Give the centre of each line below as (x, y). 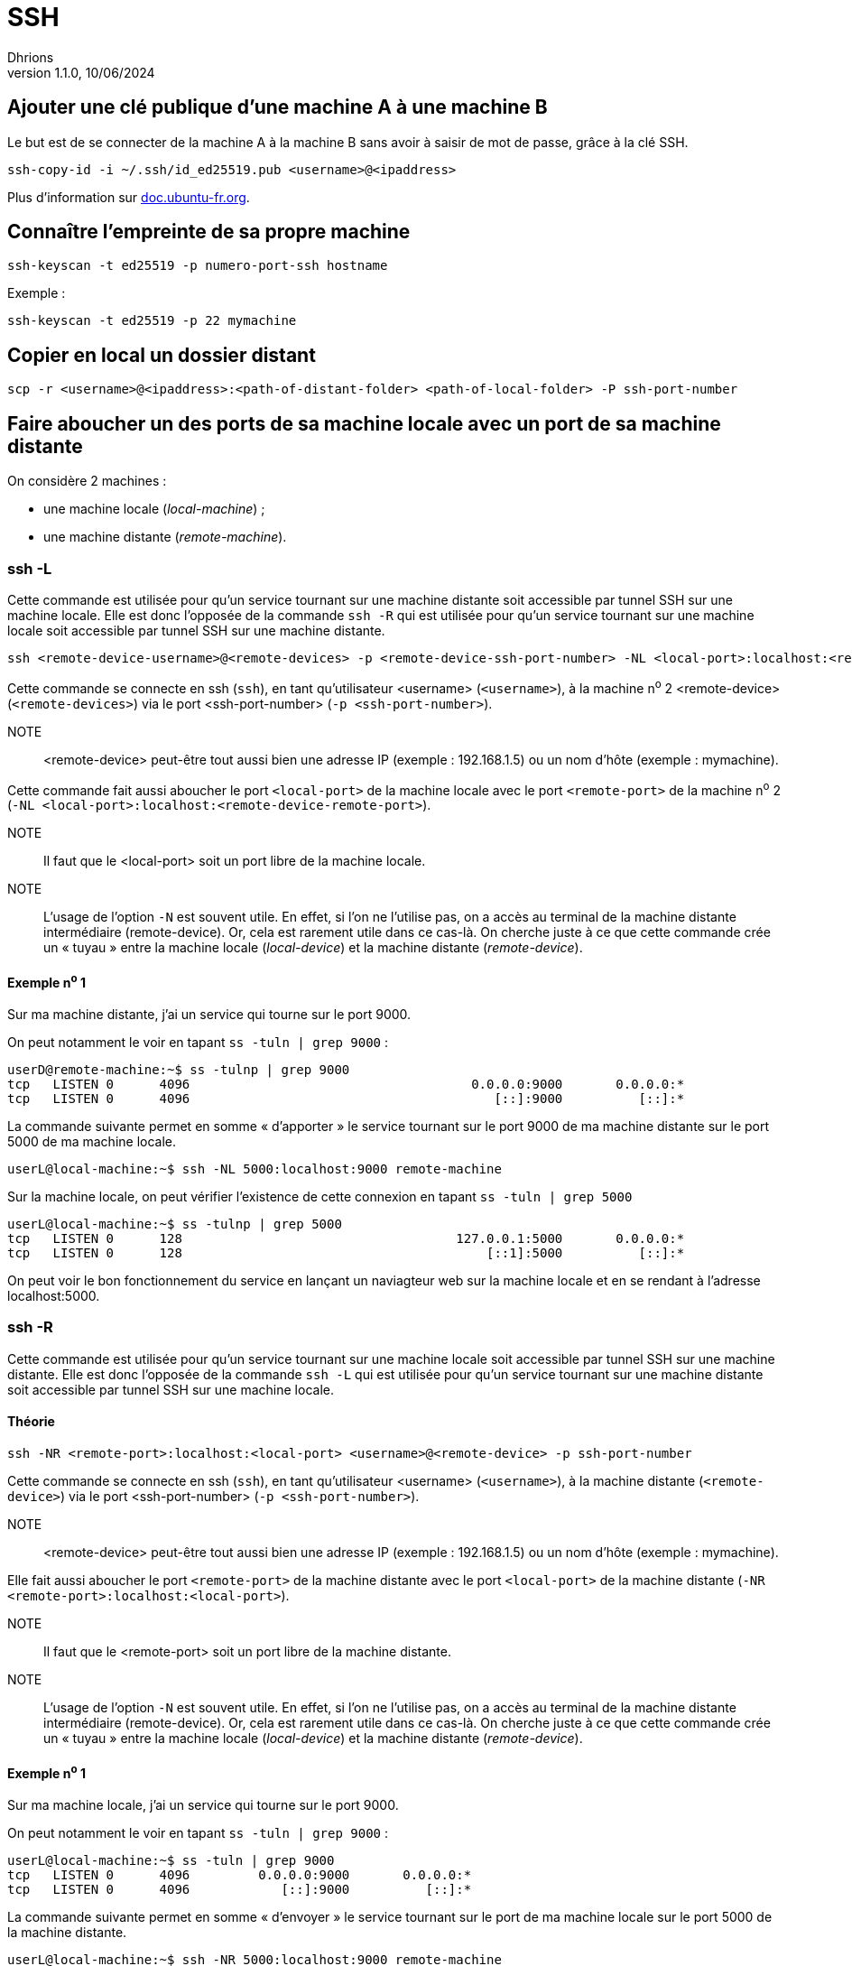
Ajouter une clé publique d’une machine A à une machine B (278, 107)
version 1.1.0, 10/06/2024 (81, 72)
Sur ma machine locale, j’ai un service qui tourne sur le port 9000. (203, 1804)
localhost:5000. (54, 1296)
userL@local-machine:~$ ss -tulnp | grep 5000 (175, 1224)
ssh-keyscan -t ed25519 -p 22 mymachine (152, 321)
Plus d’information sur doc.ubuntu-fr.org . (129, 197)
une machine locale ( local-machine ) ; (154, 509)
